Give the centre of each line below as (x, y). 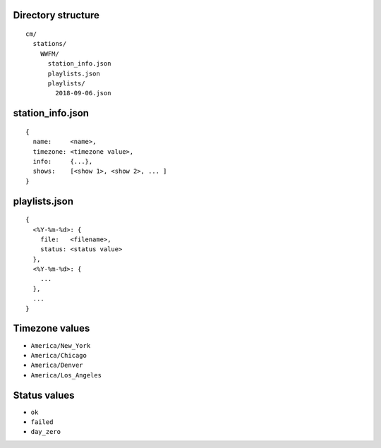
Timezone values (52, 328)
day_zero (46, 432)
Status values (44, 395)
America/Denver (57, 365)
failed (42, 422)
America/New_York (61, 345)
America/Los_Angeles (66, 375)
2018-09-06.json (83, 93)
